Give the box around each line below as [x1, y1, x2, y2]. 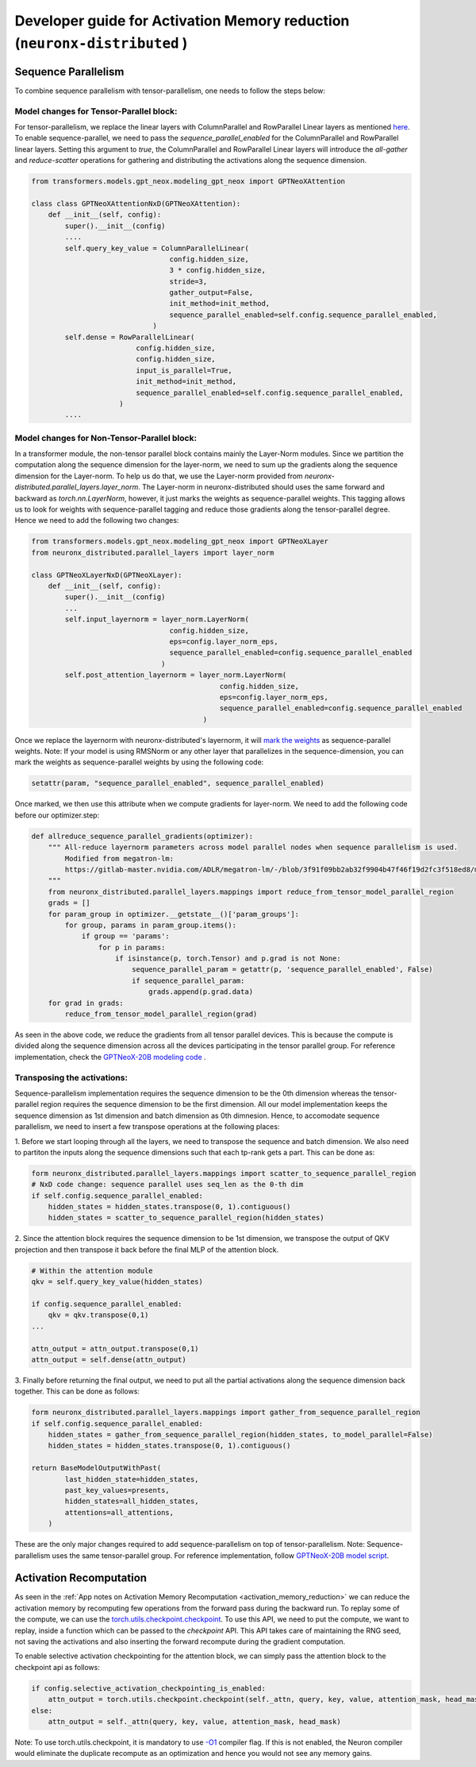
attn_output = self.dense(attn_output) [31, 1355, 186, 1364]
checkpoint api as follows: [14, 1662, 101, 1672]
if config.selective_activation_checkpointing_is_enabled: [31, 1684, 266, 1692]
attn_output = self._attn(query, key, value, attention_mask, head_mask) [48, 1717, 341, 1726]
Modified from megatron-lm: [64, 854, 175, 863]
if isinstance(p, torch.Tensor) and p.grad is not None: [115, 954, 341, 963]
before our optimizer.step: [14, 810, 100, 820]
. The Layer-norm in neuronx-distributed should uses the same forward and [137, 482, 385, 492]
